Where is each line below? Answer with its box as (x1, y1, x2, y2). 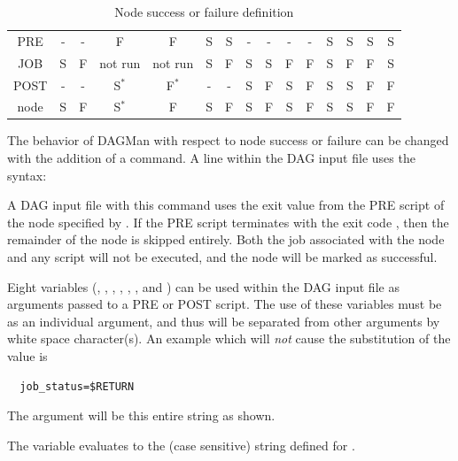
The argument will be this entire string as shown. (7, 406, 276, 425)
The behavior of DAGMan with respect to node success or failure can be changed (7, 131, 449, 150)
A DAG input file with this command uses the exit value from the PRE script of (7, 196, 445, 214)
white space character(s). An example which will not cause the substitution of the (7, 329, 451, 348)
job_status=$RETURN (19, 380, 135, 393)
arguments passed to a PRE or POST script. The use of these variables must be (7, 295, 442, 313)
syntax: (7, 165, 47, 184)
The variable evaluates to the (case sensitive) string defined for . (7, 435, 355, 454)
